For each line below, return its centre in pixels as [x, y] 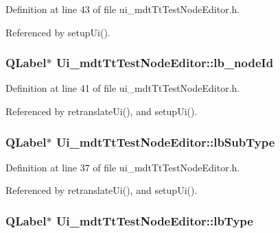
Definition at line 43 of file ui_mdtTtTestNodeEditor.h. [123, 9]
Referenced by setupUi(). [58, 32]
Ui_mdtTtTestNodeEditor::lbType [154, 220]
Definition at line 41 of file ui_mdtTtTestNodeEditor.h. [123, 88]
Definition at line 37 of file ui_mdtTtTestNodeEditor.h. [123, 167]
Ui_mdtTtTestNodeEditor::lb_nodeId [165, 63]
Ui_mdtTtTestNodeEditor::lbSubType [165, 142]
